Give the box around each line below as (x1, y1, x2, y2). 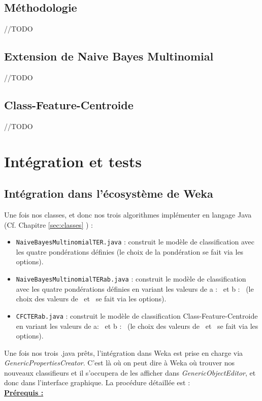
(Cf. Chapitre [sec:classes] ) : (4, 219, 93, 230)
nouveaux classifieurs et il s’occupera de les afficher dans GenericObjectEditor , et (4, 367, 256, 378)
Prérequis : (4, 387, 44, 398)
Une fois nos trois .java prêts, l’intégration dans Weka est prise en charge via (4, 347, 243, 358)
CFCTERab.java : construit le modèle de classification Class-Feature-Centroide (16, 310, 258, 321)
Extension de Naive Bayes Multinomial (4, 48, 214, 64)
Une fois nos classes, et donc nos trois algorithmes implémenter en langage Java (4, 209, 252, 220)
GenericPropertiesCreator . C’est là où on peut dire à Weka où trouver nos (4, 357, 235, 368)
